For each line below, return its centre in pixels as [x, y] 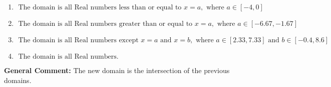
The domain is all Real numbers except [78, 40]
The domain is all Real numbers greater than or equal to [105, 24]
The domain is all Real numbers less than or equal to [100, 7]
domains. [18, 80]
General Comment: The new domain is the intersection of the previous [117, 70]
